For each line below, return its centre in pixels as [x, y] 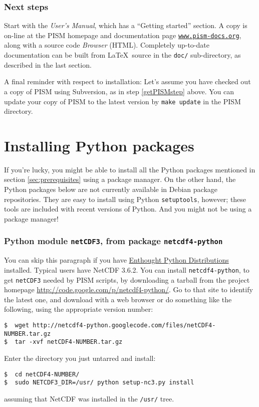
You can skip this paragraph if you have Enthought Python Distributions [116, 260]
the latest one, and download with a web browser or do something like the [118, 299]
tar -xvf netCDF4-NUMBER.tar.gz [69, 342]
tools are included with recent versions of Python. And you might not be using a [128, 209]
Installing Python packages [99, 145]
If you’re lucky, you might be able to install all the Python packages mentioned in [130, 169]
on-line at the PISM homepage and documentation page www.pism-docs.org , [123, 35]
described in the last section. [48, 64]
